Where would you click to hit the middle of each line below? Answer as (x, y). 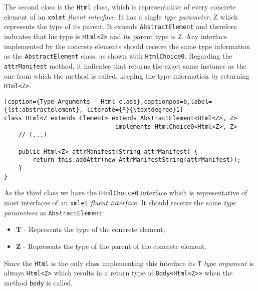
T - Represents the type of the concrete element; (90, 229)
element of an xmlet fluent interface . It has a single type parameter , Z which (121, 16)
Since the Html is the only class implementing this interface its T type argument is (129, 263)
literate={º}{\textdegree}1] (135, 110)
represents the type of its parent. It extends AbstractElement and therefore (120, 26)
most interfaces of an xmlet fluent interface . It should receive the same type (120, 202)
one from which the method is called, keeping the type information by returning (127, 75)
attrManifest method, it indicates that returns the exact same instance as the (125, 65)
